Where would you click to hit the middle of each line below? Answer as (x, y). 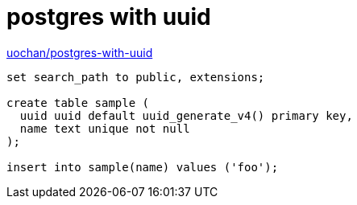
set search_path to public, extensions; (136, 77)
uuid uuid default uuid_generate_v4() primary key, (186, 115)
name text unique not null (105, 128)
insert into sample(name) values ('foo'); (143, 167)
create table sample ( (78, 102)
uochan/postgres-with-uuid (80, 52)
